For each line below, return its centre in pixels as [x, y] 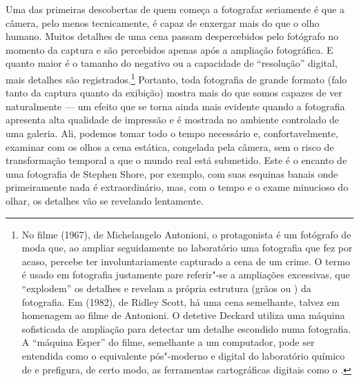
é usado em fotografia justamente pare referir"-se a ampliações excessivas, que [186, 275]
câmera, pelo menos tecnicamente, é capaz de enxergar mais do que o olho [163, 22]
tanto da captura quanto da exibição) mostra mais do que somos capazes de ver [174, 93]
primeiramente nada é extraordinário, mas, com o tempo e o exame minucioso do [177, 187]
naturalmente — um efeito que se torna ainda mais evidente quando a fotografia [175, 106]
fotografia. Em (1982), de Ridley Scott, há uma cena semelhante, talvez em [181, 301]
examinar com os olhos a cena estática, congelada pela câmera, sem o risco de [170, 146]
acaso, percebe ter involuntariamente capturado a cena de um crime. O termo [186, 261]
